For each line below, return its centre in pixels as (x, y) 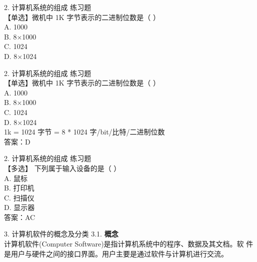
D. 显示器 (19, 207)
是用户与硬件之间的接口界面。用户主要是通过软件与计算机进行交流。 (116, 253)
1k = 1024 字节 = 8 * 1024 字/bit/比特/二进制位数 (84, 132)
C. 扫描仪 (19, 197)
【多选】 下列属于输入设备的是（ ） (62, 168)
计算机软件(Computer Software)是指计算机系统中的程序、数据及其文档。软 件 (129, 244)
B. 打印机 (19, 188)
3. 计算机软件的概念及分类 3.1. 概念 (61, 234)
